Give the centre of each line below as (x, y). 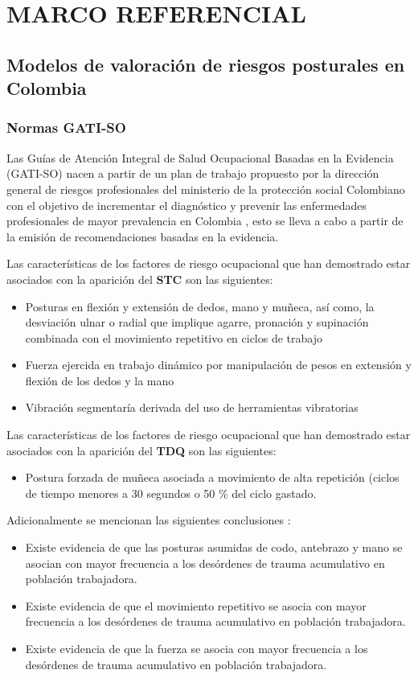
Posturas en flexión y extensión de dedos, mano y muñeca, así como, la (200, 306)
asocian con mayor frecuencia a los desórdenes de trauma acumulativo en (205, 563)
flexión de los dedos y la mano (100, 380)
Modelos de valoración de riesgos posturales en (206, 64)
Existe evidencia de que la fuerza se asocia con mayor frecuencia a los (197, 649)
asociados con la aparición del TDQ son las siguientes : (141, 450)
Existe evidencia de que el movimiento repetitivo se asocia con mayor (196, 605)
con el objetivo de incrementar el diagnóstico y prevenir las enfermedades (187, 205)
